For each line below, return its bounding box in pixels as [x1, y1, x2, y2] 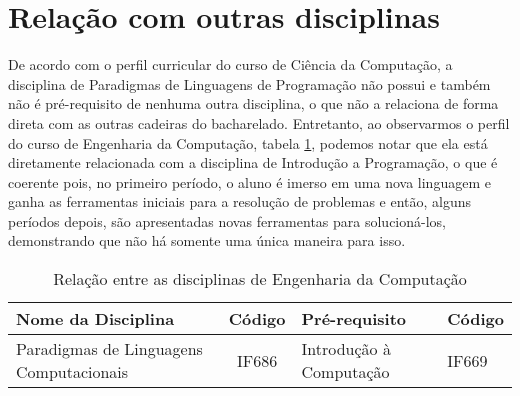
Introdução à [301, 337, 391, 361]
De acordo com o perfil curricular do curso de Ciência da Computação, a [8, 54, 453, 75]
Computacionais [16, 360, 129, 384]
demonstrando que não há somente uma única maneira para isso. [8, 230, 406, 251]
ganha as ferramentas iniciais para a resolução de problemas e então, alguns [8, 191, 472, 212]
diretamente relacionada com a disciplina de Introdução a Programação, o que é [8, 152, 498, 173]
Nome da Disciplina [16, 307, 175, 331]
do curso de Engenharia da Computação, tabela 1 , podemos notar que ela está [8, 132, 488, 153]
